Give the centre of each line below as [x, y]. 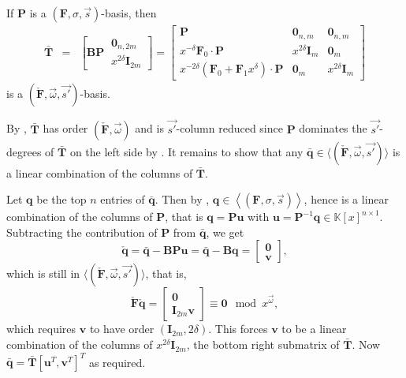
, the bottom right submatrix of [263, 344]
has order [65, 128]
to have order [122, 329]
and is [149, 128]
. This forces [238, 329]
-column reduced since [229, 128]
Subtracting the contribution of [82, 232]
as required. [117, 362]
